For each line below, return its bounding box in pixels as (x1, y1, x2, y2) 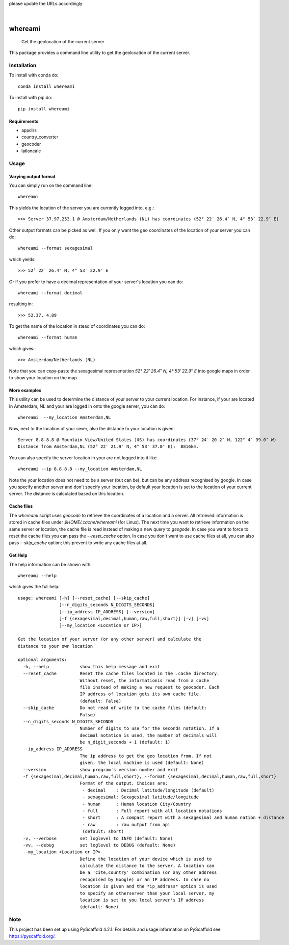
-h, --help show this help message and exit (23, 664, 160, 669)
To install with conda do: (9, 72, 59, 78)
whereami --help (18, 573, 57, 578)
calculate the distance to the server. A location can (79, 863, 214, 868)
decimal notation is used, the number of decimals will (79, 733, 217, 738)
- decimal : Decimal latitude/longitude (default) (82, 787, 214, 793)
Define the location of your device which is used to (79, 856, 212, 862)
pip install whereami (18, 106, 70, 111)
